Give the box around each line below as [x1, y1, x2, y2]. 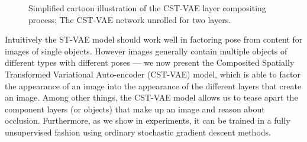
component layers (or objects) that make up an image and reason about [5, 102, 265, 115]
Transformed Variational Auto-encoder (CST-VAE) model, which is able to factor [5, 67, 300, 80]
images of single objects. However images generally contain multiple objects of [5, 44, 287, 57]
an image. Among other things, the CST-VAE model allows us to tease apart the [5, 91, 298, 104]
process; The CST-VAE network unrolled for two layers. [28, 13, 231, 25]
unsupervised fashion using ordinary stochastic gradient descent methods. [5, 125, 271, 138]
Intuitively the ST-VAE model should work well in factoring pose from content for [5, 33, 303, 46]
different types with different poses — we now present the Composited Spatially [5, 56, 295, 69]
